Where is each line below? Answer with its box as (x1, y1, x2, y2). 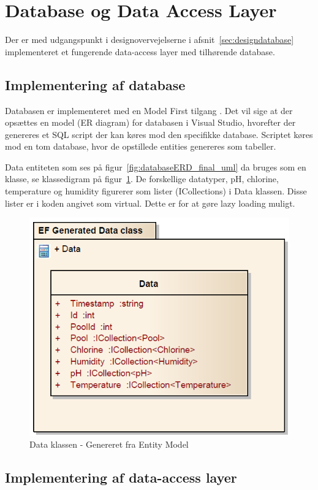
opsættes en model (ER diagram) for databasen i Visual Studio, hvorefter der (5, 116, 296, 129)
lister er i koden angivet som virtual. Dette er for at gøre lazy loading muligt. (5, 196, 295, 209)
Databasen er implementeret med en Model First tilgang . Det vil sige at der (5, 104, 293, 117)
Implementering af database (5, 75, 186, 94)
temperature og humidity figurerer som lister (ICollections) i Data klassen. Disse (5, 185, 307, 197)
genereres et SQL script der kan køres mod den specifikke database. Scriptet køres (5, 128, 313, 140)
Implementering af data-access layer (5, 468, 237, 487)
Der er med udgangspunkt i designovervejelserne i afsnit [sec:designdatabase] (5, 33, 294, 46)
